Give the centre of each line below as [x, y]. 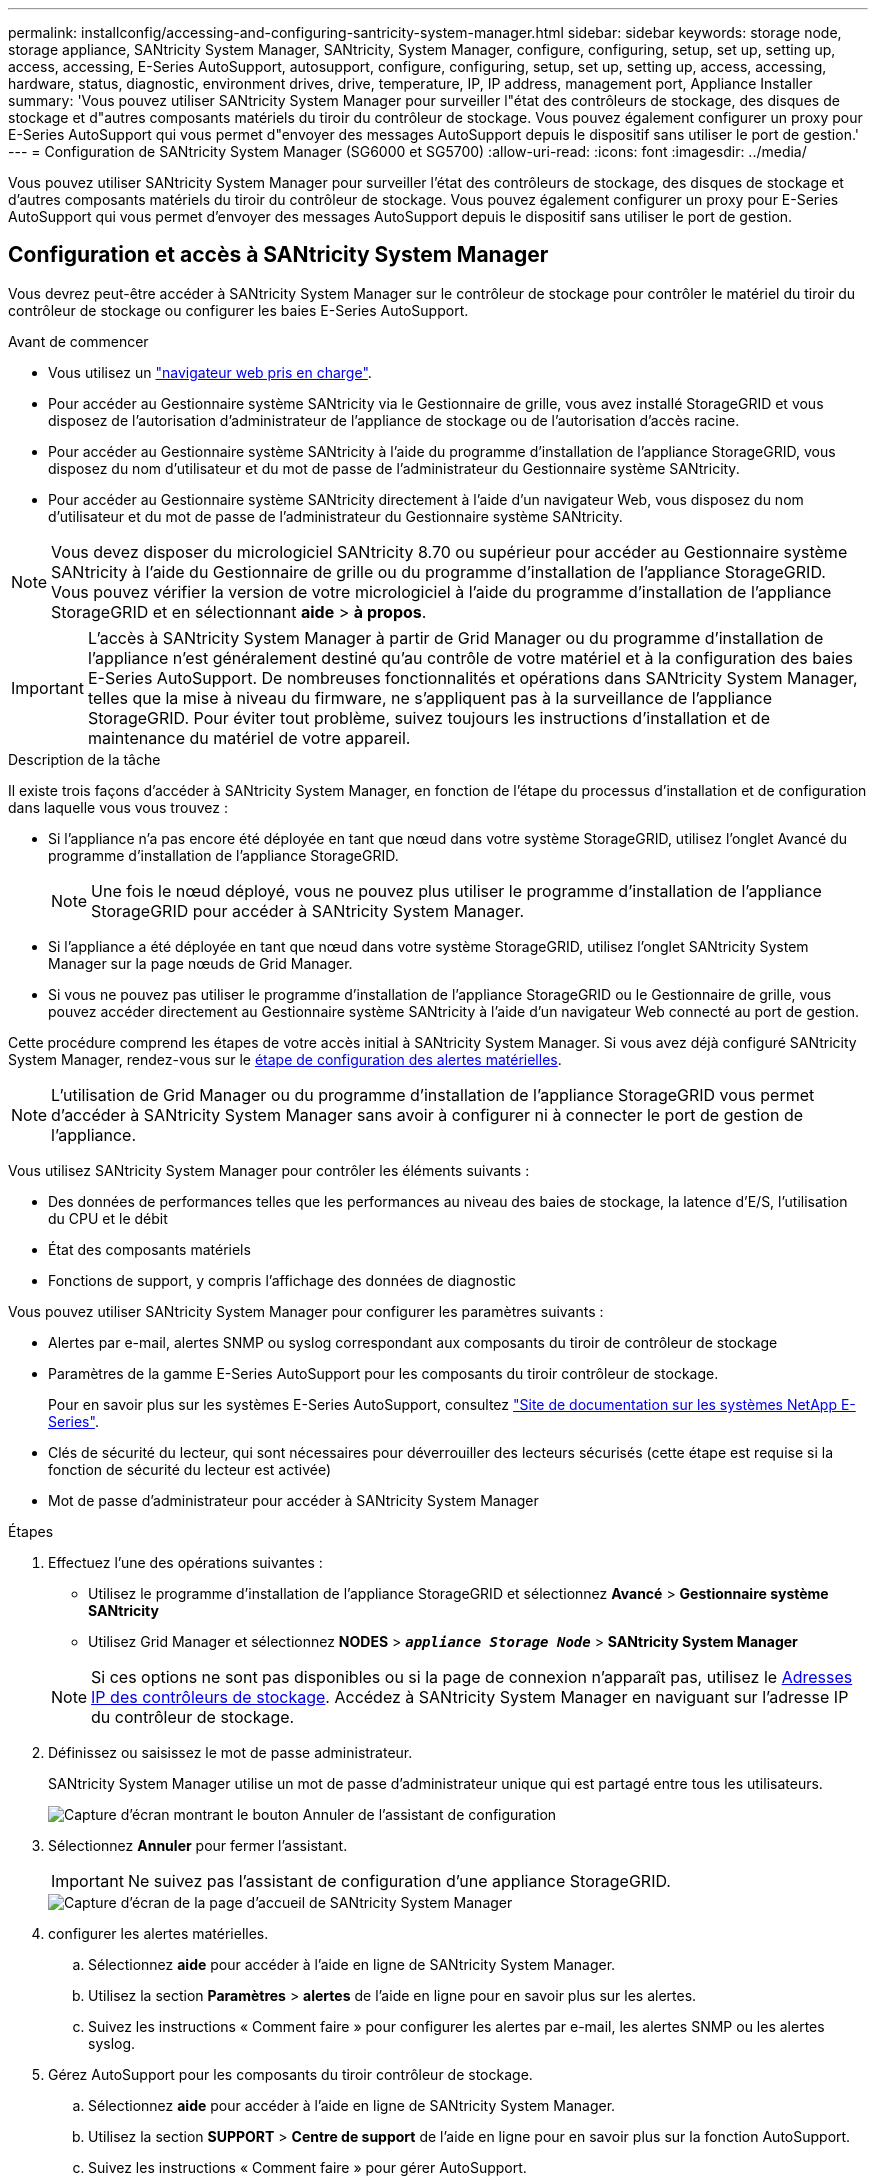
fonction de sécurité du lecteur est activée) [190, 1469]
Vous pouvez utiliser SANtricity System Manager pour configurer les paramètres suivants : [306, 1311]
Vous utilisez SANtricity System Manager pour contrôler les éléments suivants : [269, 1170]
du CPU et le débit [108, 1218]
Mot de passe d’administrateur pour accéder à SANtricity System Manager [293, 1500]
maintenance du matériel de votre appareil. [249, 737]
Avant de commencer [78, 341]
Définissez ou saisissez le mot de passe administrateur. [230, 1752]
